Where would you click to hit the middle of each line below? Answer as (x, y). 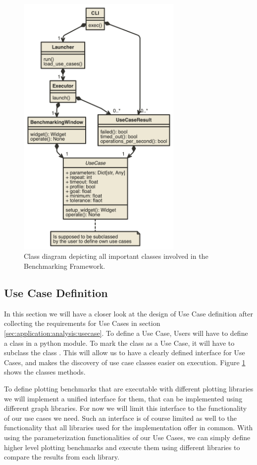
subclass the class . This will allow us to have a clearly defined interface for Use (125, 352)
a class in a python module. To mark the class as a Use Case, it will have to (119, 343)
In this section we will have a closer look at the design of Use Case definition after (128, 313)
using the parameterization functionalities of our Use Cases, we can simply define (127, 437)
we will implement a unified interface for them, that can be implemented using (123, 398)
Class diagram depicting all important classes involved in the (116, 256)
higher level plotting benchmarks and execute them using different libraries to (122, 447)
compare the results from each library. (62, 457)
